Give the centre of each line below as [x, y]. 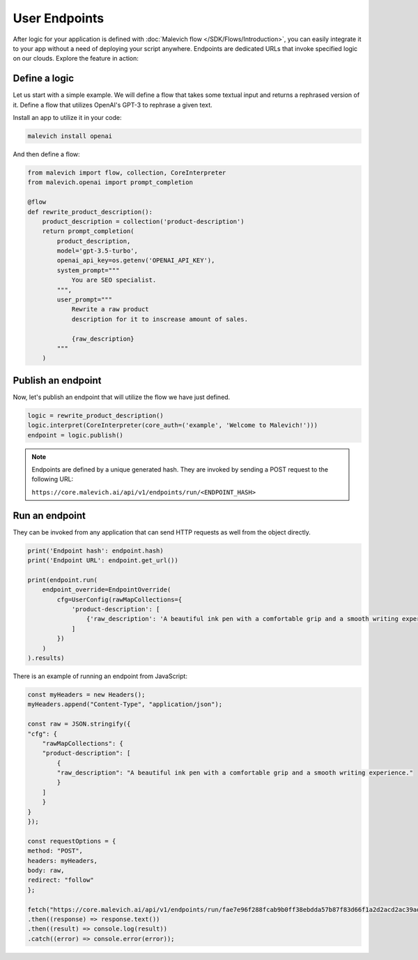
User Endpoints [59, 18]
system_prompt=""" [88, 270]
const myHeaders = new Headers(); [86, 695]
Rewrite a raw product [110, 309]
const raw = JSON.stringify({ [79, 724]
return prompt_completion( [88, 231]
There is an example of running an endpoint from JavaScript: [100, 676]
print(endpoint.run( [62, 580]
